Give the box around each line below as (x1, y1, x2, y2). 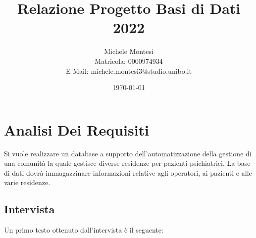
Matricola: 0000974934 (95, 55, 163, 66)
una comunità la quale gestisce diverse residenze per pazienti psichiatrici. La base (4, 158, 251, 168)
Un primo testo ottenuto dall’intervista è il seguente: (4, 225, 163, 235)
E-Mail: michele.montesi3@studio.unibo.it (66, 65, 192, 76)
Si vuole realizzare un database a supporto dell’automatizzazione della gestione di (4, 148, 252, 158)
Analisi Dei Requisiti (4, 119, 150, 140)
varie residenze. (4, 177, 51, 188)
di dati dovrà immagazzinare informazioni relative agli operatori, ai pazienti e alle (4, 167, 252, 178)
